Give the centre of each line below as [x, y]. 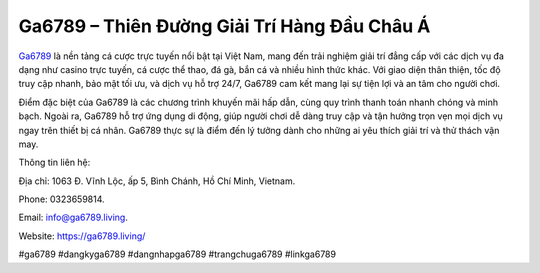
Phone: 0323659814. [61, 199]
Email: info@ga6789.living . [73, 217]
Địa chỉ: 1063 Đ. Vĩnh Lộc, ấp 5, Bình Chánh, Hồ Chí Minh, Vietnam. [157, 181]
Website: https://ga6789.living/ [82, 236]
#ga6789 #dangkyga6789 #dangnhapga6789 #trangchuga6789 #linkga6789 [177, 254]
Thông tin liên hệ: [54, 162]
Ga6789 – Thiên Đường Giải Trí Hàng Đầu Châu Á [224, 26]
